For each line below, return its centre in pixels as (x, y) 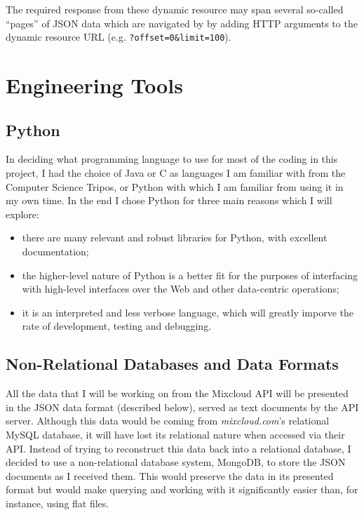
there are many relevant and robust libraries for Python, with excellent (175, 238)
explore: (22, 214)
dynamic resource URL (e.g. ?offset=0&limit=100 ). (119, 37)
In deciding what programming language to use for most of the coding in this (172, 159)
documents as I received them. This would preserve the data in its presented (170, 475)
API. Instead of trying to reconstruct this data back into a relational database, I (178, 448)
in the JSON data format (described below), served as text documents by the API (182, 407)
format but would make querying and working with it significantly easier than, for (182, 489)
